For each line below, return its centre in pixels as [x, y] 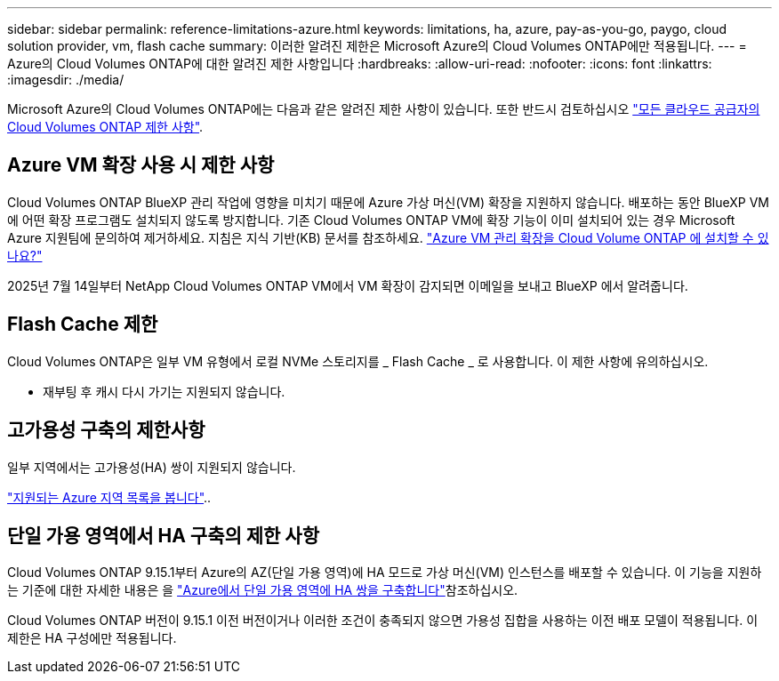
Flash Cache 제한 [83, 324]
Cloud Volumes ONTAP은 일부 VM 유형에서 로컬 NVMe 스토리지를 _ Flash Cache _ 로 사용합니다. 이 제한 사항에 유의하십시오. [358, 361]
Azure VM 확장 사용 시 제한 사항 [141, 165]
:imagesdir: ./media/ [66, 80]
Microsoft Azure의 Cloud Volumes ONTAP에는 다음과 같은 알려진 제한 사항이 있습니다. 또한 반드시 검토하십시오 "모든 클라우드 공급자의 [384, 109]
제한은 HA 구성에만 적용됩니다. [92, 638]
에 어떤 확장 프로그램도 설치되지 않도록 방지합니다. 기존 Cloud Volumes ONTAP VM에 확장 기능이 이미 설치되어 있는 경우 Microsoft [371, 220]
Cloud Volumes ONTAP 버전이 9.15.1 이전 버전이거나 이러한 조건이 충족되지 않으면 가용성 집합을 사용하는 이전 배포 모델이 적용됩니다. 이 [383, 621]
